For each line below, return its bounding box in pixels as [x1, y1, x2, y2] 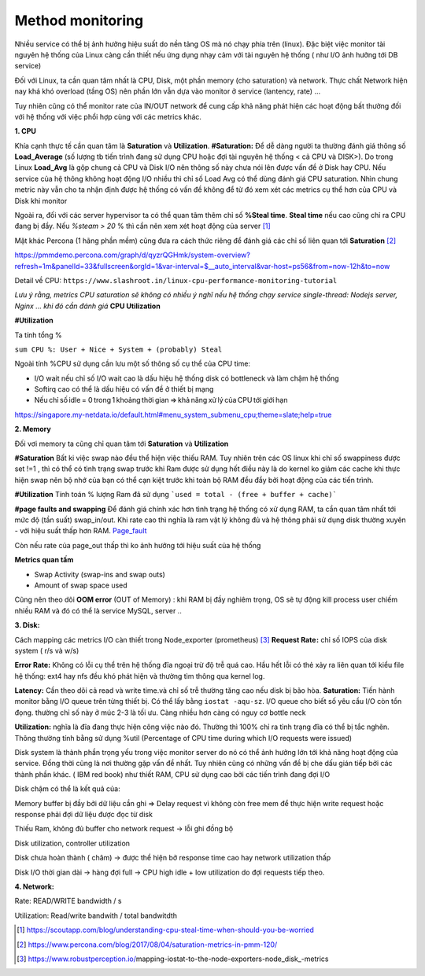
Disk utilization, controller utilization [14, 838, 130, 848]
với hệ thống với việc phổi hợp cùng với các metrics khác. [14, 112, 202, 121]
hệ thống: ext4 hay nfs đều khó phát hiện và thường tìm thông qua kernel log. [14, 671, 265, 680]
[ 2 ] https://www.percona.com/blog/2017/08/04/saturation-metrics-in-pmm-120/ [17, 940, 278, 949]
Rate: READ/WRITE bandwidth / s [14, 897, 122, 906]
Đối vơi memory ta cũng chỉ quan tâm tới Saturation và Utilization [14, 439, 229, 448]
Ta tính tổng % [14, 330, 62, 340]
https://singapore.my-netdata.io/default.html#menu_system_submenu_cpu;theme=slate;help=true [14, 410, 332, 419]
